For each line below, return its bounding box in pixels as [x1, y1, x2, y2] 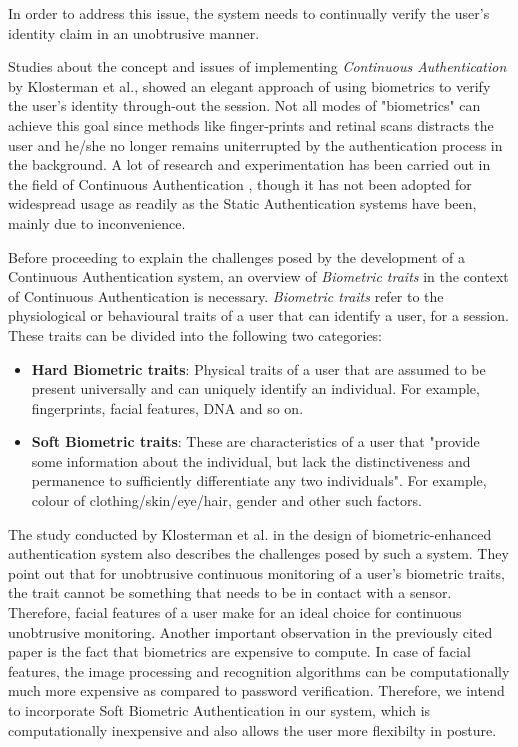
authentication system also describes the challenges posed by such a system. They [8, 543, 509, 564]
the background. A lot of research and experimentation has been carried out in [8, 154, 491, 175]
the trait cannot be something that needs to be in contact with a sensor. [8, 582, 452, 603]
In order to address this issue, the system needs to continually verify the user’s [8, 3, 490, 23]
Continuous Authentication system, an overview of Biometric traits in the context [8, 266, 509, 287]
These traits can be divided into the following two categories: [8, 324, 383, 345]
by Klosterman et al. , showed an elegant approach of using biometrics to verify [8, 75, 491, 96]
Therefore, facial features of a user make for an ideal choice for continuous [8, 602, 462, 623]
